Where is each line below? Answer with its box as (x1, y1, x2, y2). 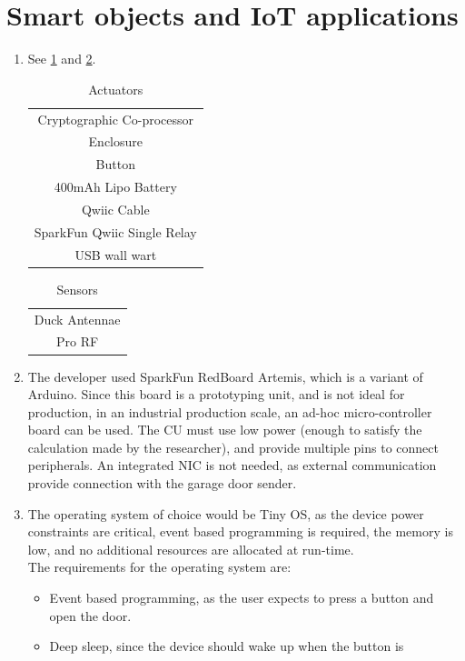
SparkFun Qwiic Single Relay (34, 222, 197, 241)
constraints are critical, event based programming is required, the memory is (27, 522, 453, 541)
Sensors (56, 279, 98, 298)
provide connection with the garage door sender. (27, 474, 297, 493)
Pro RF (56, 332, 99, 351)
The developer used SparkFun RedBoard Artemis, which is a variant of (27, 366, 423, 386)
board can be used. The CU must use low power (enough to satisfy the (27, 420, 422, 439)
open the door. (49, 606, 132, 625)
